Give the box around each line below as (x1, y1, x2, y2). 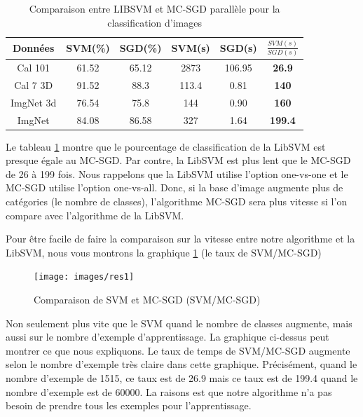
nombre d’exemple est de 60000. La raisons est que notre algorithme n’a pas (6, 384, 332, 399)
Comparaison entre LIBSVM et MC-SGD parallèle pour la (29, 1, 280, 15)
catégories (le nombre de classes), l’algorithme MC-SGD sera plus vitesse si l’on (6, 194, 348, 209)
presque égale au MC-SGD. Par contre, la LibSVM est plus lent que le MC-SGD (6, 153, 351, 168)
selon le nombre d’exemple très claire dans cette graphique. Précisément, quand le (6, 357, 357, 371)
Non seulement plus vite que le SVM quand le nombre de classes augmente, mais (6, 315, 352, 330)
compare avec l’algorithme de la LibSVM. (6, 207, 184, 222)
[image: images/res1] (34, 272, 135, 282)
